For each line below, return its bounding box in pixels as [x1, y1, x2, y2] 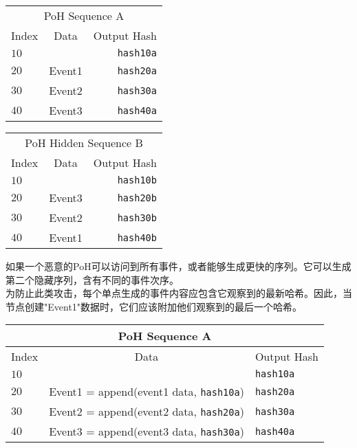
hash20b [117, 192, 157, 203]
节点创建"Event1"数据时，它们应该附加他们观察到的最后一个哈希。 [6, 299, 303, 313]
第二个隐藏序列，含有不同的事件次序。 [6, 272, 179, 287]
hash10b [117, 175, 157, 186]
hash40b [117, 232, 157, 243]
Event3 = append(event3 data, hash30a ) [49, 423, 244, 440]
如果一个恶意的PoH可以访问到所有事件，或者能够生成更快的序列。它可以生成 [6, 259, 351, 273]
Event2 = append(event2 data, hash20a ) [49, 403, 244, 420]
